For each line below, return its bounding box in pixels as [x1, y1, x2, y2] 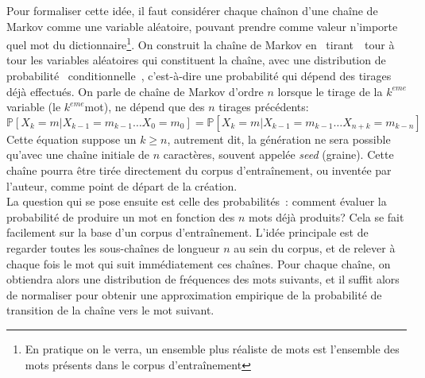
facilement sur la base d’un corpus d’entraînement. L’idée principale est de [6, 224, 369, 241]
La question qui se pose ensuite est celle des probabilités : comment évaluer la [6, 193, 387, 210]
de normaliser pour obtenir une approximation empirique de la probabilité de [6, 286, 382, 303]
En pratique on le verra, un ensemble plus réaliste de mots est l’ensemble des [25, 340, 400, 357]
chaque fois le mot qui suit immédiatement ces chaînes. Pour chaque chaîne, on [6, 255, 391, 272]
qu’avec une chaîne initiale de [6, 146, 150, 163]
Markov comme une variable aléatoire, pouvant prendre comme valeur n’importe [6, 17, 398, 34]
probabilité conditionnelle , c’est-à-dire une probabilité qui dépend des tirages [6, 67, 392, 84]
